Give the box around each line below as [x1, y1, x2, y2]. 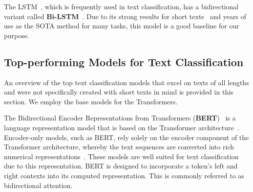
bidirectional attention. [4, 180, 73, 190]
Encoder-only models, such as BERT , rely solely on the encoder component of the [4, 132, 249, 142]
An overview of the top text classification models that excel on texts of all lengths [4, 77, 249, 87]
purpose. [4, 30, 29, 40]
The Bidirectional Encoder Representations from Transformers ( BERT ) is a [4, 113, 236, 123]
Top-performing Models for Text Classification [4, 54, 244, 69]
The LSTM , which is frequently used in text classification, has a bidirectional [4, 1, 239, 11]
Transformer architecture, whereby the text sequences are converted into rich [4, 142, 234, 152]
